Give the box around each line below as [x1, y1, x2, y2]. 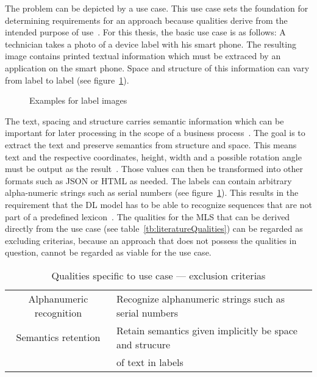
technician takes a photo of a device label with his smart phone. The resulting [5, 37, 296, 50]
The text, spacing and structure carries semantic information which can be [5, 114, 284, 127]
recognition [34, 305, 82, 320]
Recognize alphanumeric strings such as [116, 291, 285, 306]
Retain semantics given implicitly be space [116, 323, 297, 337]
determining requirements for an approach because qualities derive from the [5, 13, 288, 26]
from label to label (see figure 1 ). [5, 73, 129, 86]
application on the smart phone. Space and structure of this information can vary [5, 61, 310, 74]
